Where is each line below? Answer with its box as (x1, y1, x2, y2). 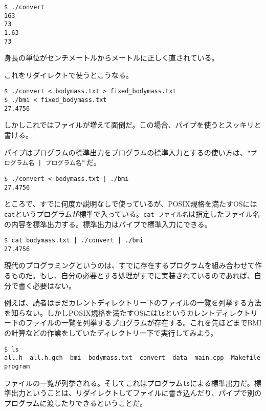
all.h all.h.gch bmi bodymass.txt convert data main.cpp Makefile (4, 354, 261, 362)
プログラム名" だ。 (45, 157, 101, 168)
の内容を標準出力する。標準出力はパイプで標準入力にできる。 (4, 218, 212, 229)
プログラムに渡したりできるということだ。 (4, 397, 147, 408)
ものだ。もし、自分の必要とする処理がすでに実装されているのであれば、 (11, 270, 254, 280)
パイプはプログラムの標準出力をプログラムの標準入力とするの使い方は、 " (4, 147, 251, 157)
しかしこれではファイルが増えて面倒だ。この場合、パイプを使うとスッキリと (4, 119, 261, 130)
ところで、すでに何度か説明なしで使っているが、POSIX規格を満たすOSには (4, 198, 257, 209)
